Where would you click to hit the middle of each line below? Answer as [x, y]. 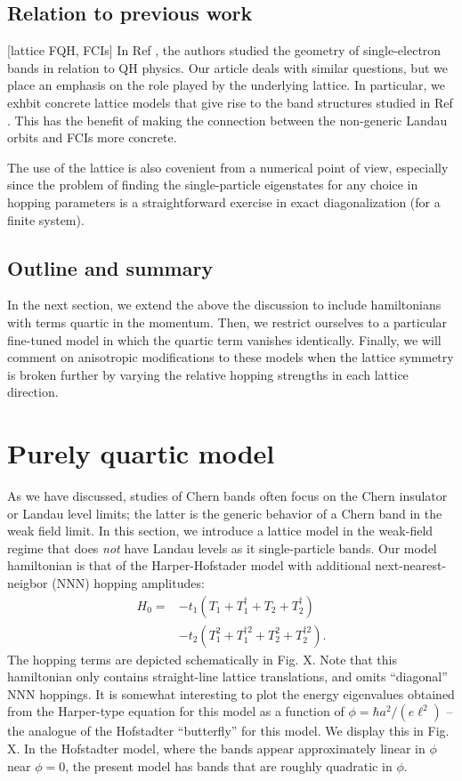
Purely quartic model [141, 453]
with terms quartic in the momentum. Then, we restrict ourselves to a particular [227, 322]
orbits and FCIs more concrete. [92, 137]
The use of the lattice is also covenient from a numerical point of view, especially [228, 167]
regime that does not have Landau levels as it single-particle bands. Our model [222, 548]
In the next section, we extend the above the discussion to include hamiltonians [224, 305]
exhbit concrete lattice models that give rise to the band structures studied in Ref [230, 102]
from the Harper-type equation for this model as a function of [176, 711]
